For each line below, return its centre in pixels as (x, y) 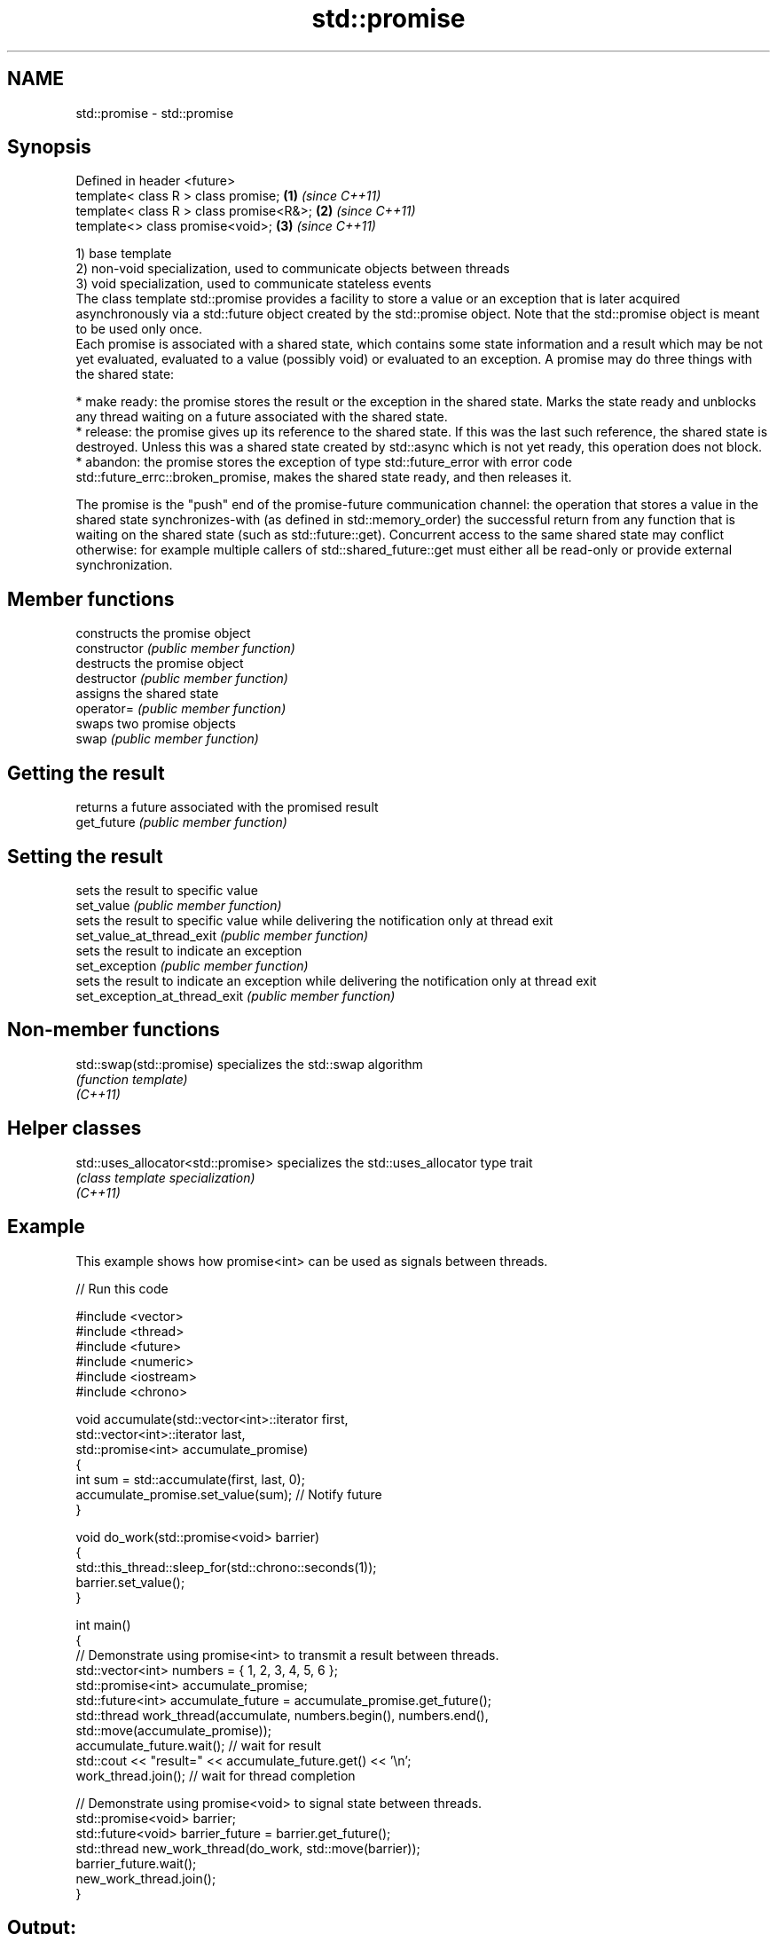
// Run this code (122, 1288)
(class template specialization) (165, 1177)
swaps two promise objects (156, 724)
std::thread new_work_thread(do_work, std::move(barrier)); (248, 1848)
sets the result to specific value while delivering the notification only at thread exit (314, 920)
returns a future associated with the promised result (227, 807)
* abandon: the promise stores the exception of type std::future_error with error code (324, 462)
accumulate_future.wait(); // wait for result (199, 1745)
